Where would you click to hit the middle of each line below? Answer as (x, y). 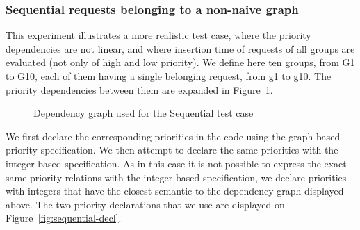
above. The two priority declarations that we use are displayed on (145, 204)
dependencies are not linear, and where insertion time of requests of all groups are (180, 48)
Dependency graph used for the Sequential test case (144, 113)
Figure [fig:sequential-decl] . (64, 218)
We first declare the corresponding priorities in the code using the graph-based (173, 136)
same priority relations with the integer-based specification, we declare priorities (176, 177)
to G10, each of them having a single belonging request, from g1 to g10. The (169, 76)
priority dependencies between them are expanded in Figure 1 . (139, 89)
